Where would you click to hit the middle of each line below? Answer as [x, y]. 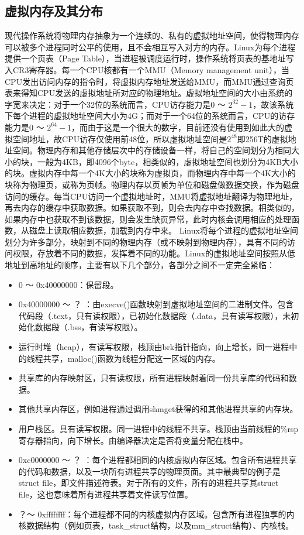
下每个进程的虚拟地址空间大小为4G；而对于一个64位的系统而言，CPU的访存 [150, 116]
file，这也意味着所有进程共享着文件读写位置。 [106, 494]
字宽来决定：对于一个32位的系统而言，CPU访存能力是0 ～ [115, 104]
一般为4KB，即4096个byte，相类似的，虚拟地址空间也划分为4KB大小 [168, 161]
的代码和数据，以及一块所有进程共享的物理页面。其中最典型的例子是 [149, 471]
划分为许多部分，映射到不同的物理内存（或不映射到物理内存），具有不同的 [146, 241]
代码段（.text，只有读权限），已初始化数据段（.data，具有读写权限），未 [155, 315]
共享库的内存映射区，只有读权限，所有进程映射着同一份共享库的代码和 [153, 378]
